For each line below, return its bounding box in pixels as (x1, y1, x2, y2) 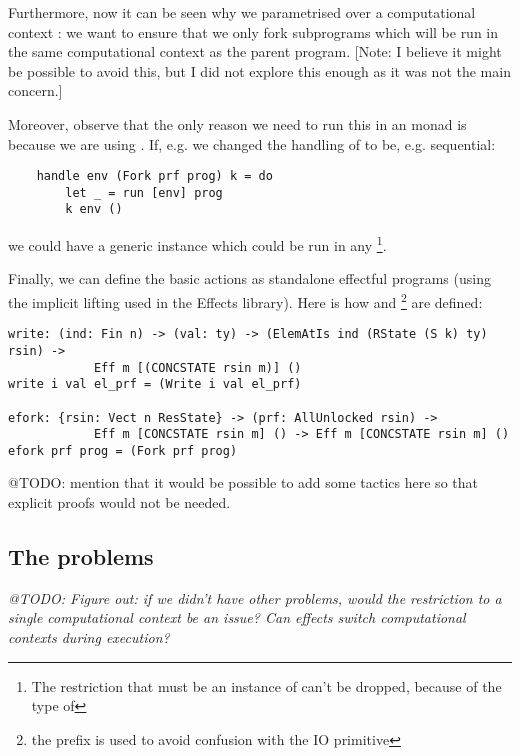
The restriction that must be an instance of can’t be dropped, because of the (31, 675, 502, 696)
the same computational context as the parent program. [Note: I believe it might (8, 41, 502, 62)
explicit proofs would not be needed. (8, 492, 231, 513)
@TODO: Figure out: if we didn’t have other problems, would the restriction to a (8, 587, 502, 608)
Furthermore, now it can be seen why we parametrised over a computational (8, 2, 476, 22)
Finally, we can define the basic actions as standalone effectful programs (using (8, 268, 491, 289)
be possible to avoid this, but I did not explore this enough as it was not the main (8, 60, 511, 81)
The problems (8, 541, 154, 572)
